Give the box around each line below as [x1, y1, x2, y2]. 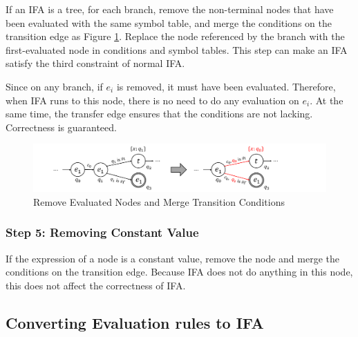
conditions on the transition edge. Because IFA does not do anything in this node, [6, 264, 353, 279]
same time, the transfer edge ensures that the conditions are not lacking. [6, 106, 313, 121]
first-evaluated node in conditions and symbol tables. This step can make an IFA [6, 42, 348, 57]
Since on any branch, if [6, 79, 103, 93]
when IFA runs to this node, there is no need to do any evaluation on [6, 93, 299, 107]
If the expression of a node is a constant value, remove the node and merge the [6, 251, 339, 265]
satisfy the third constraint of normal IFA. [6, 56, 185, 70]
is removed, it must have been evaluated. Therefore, [116, 79, 336, 93]
